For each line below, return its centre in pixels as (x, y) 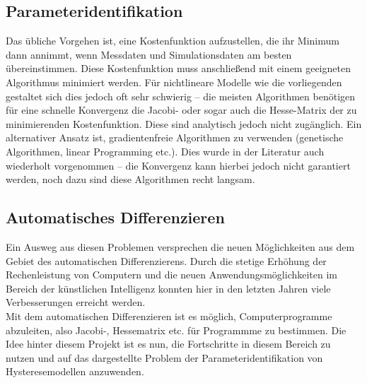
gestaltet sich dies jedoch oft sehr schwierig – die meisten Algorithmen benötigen (181, 96)
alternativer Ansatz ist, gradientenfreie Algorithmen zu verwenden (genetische (175, 137)
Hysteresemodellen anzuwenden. (75, 371)
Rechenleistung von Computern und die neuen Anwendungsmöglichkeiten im (172, 275)
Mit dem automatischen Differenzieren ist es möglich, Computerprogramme (169, 316)
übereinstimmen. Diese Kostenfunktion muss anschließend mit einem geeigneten (178, 68)
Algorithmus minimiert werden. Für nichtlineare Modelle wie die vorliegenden (174, 82)
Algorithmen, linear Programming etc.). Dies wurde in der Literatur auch (165, 151)
